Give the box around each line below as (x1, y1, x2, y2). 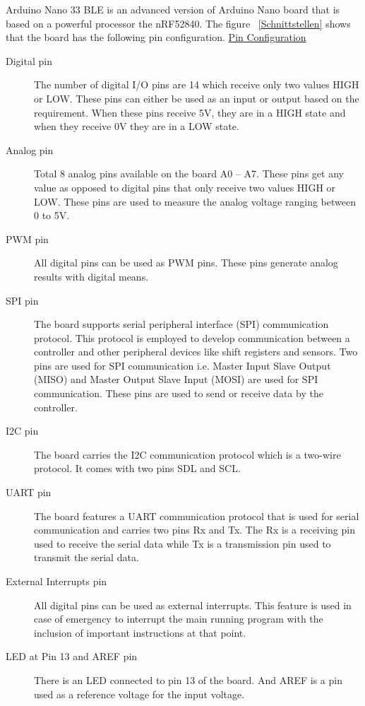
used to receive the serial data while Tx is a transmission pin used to (34, 536, 331, 551)
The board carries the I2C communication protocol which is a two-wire (34, 447, 341, 461)
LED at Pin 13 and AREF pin (6, 649, 138, 664)
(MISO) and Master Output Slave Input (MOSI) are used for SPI (34, 372, 318, 387)
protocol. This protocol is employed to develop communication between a (34, 330, 350, 345)
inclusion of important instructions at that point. (34, 625, 246, 640)
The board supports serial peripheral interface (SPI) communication (34, 317, 329, 331)
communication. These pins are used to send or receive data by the (34, 386, 323, 401)
